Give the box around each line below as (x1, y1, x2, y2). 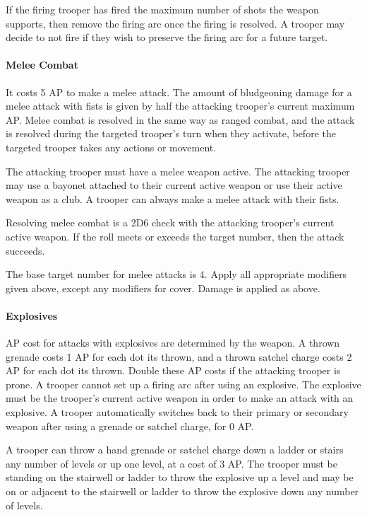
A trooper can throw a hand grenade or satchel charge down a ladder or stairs (6, 442, 344, 457)
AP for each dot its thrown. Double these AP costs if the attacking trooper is (6, 363, 341, 378)
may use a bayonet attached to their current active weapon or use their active (6, 178, 342, 192)
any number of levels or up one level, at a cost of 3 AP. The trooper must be (6, 456, 337, 470)
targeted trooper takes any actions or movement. (6, 139, 217, 154)
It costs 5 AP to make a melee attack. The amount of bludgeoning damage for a (6, 84, 352, 99)
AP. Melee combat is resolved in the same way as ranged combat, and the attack (6, 112, 355, 127)
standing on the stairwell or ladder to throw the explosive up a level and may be (6, 470, 354, 485)
